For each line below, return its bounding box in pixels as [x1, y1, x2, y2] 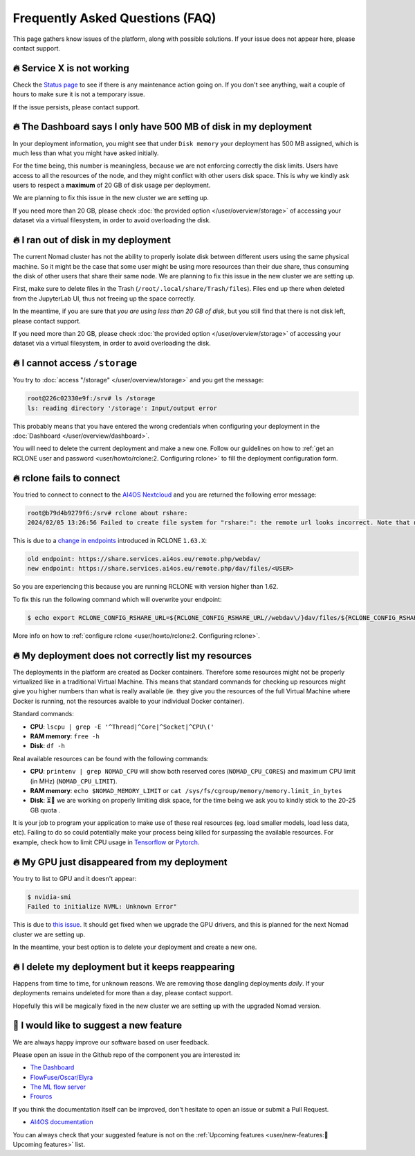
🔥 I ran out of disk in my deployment [12, 234, 171, 246]
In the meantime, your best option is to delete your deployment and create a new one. [12, 943, 257, 951]
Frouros [30, 1092, 53, 1101]
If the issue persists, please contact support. [12, 103, 140, 111]
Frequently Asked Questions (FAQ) [12, 10, 216, 26]
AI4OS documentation [30, 1118, 93, 1126]
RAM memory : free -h [30, 731, 100, 740]
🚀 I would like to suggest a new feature [12, 1020, 183, 1031]
